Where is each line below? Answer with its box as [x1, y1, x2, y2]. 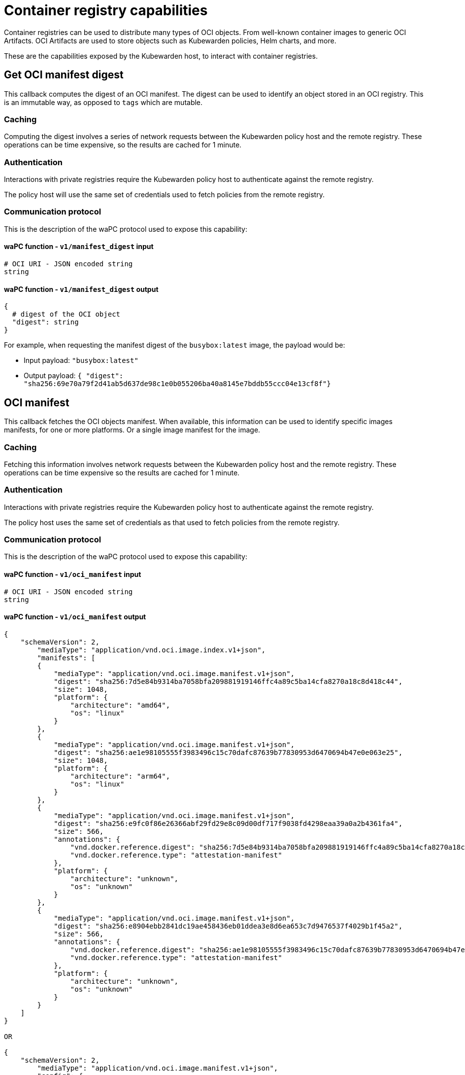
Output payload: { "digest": [24, 371, 124, 380]
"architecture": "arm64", [70, 772, 170, 780]
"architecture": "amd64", [70, 701, 170, 709]
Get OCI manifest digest [4, 69, 124, 81]
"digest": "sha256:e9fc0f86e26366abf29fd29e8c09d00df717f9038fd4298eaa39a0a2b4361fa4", [54, 819, 403, 827]
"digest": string [12, 318, 79, 326]
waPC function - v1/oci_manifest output [4, 612, 146, 621]
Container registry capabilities [4, 2, 208, 19]
